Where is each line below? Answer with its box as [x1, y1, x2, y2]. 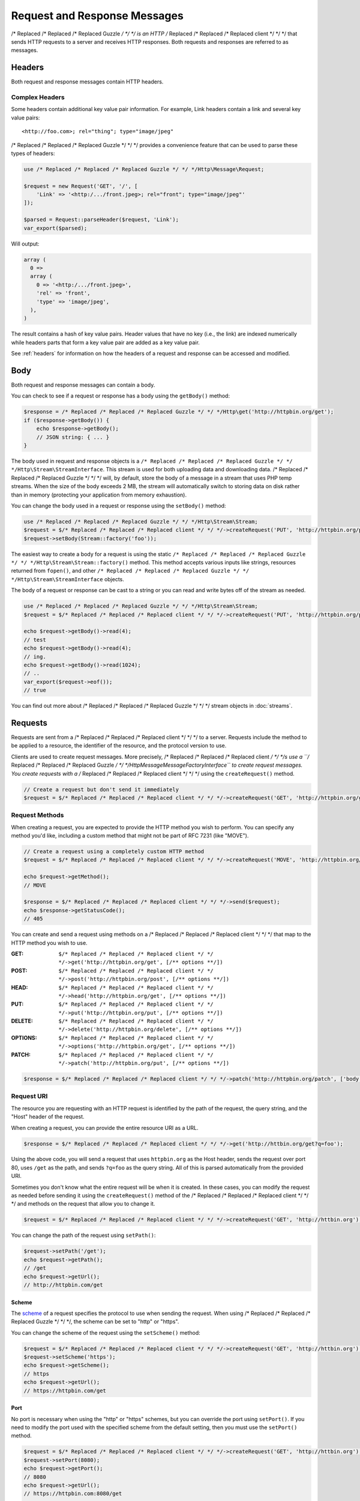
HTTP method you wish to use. [11, 939, 88, 946]
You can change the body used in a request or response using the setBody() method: [11, 502, 226, 509]
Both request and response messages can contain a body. [11, 381, 155, 388]
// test [23, 636, 46, 643]
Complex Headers [11, 93, 65, 101]
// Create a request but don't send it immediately [23, 786, 179, 793]
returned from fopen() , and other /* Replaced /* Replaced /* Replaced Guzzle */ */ [11, 567, 250, 575]
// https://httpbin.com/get [23, 1387, 106, 1394]
